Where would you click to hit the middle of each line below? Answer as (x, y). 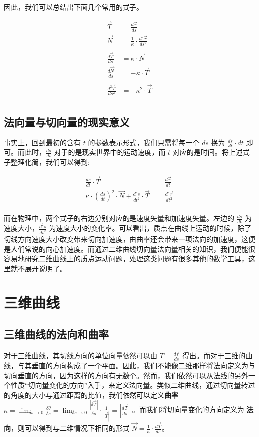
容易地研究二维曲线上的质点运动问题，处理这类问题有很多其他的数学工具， (126, 258)
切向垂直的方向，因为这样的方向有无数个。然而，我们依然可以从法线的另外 (126, 375)
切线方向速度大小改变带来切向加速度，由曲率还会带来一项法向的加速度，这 (126, 239)
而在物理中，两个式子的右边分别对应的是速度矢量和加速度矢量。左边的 (119, 218)
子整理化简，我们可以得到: (47, 162)
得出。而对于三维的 (214, 356)
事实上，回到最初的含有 (42, 142)
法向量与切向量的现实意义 (67, 121)
